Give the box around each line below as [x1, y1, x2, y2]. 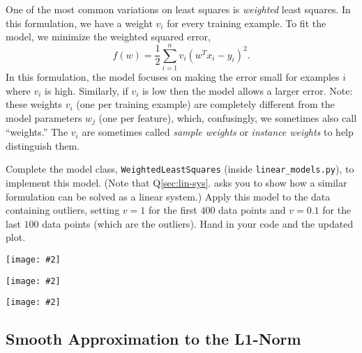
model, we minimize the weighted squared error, [6, 29, 211, 44]
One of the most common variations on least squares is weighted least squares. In [6, 2, 351, 16]
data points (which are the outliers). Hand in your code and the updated [42, 216, 354, 230]
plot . [6, 230, 26, 244]
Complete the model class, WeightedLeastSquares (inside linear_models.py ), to [6, 162, 354, 176]
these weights [6, 97, 63, 111]
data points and [218, 203, 286, 217]
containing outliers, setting [6, 203, 120, 217]
